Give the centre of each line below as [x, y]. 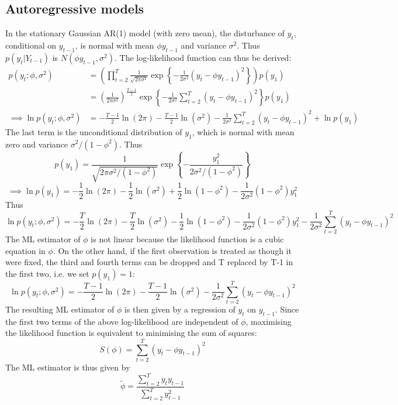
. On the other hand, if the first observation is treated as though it [172, 250]
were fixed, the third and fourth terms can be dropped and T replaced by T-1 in [149, 262]
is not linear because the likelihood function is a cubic [187, 239]
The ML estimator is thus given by [68, 367]
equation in [25, 250]
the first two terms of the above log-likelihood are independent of [122, 321]
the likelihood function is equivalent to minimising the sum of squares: [131, 333]
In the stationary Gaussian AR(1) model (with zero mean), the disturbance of [145, 33]
